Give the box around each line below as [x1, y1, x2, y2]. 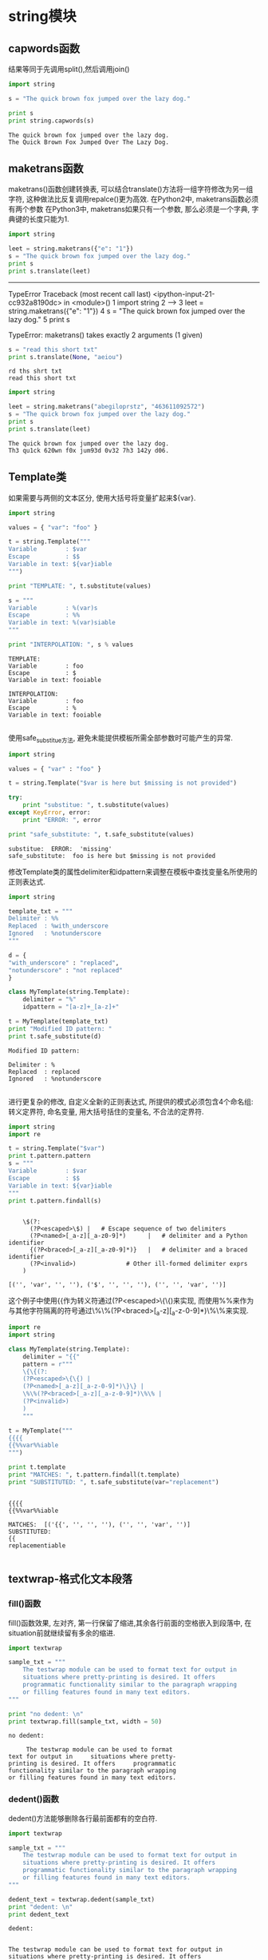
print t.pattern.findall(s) [8, 1196, 102, 1204]
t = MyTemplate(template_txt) [8, 1017, 109, 1026]
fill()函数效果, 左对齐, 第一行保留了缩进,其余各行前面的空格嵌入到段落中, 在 [8, 1618, 252, 1627]
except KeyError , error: [8, 808, 91, 816]
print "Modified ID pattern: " [8, 1024, 112, 1032]
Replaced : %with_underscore [8, 922, 109, 930]
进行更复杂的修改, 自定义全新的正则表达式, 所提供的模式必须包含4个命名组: [8, 1096, 254, 1106]
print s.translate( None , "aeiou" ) [8, 353, 124, 361]
